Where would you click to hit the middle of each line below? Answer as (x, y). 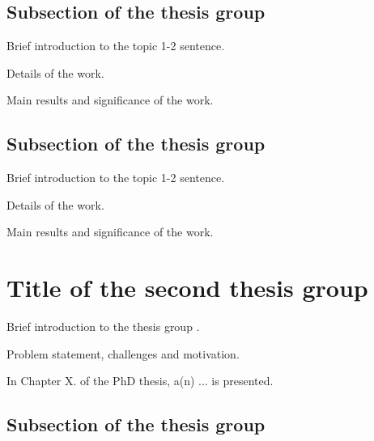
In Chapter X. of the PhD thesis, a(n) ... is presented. (140, 381)
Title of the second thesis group (187, 288)
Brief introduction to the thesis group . (103, 327)
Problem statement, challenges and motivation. (123, 353)
